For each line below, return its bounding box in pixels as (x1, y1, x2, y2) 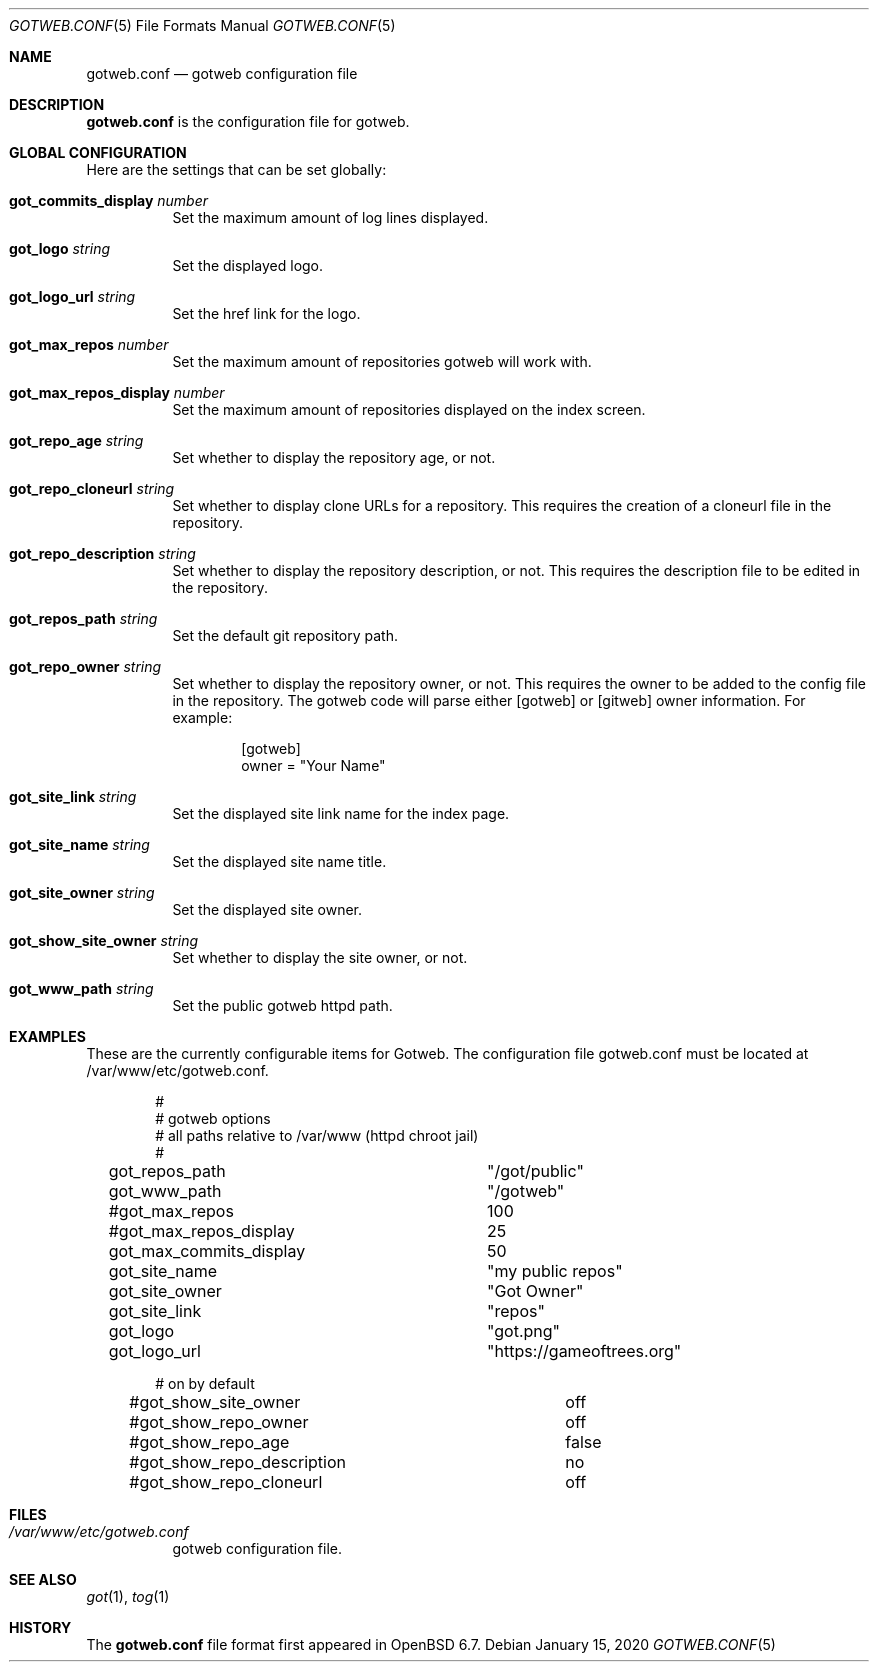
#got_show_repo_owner (129, 1412, 309, 1432)
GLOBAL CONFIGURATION (9, 144, 187, 161)
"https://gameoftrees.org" (487, 1341, 682, 1361)
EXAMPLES (9, 1028, 86, 1045)
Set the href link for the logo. (172, 305, 361, 322)
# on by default (155, 1375, 255, 1392)
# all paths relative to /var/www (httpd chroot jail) (155, 1127, 479, 1144)
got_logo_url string (9, 288, 136, 305)
